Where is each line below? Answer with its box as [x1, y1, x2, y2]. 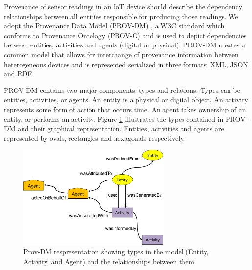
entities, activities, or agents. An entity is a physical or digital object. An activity [4, 94, 248, 105]
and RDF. [4, 68, 34, 79]
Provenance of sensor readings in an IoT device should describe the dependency [4, 1, 243, 11]
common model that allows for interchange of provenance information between [4, 49, 239, 59]
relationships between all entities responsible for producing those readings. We [4, 11, 238, 21]
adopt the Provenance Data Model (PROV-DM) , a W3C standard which [4, 21, 225, 31]
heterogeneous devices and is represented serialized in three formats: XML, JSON [4, 59, 248, 69]
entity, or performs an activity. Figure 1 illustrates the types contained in [4, 113, 224, 124]
